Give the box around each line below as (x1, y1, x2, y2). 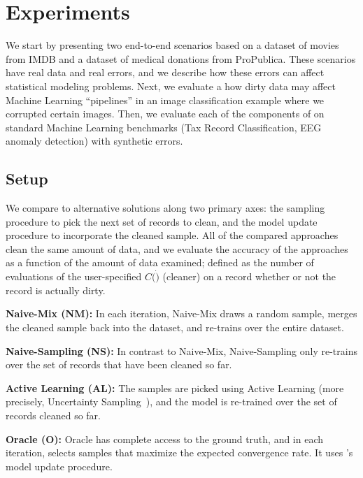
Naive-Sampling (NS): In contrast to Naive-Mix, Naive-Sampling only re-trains (6, 343, 357, 358)
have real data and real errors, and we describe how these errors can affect (6, 65, 325, 80)
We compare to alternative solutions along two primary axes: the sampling (6, 201, 325, 215)
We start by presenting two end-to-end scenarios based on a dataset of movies (6, 38, 339, 52)
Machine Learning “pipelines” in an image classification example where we (6, 92, 325, 107)
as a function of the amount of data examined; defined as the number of (6, 255, 314, 270)
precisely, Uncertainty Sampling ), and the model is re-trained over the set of (6, 394, 337, 409)
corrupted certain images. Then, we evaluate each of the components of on (6, 106, 325, 121)
